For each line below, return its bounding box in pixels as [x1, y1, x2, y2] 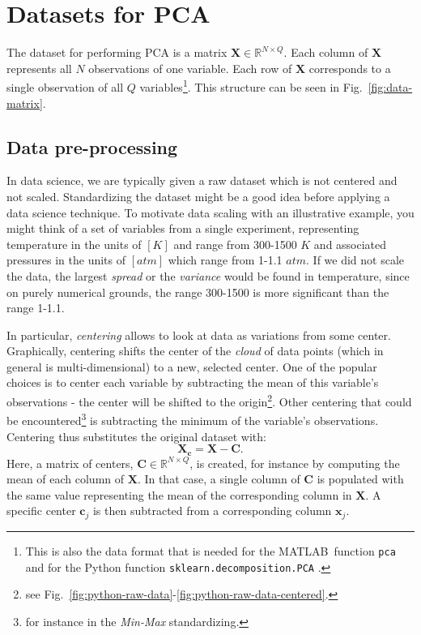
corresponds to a [308, 59, 391, 76]
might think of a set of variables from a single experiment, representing [6, 220, 359, 237]
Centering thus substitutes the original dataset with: [6, 427, 266, 444]
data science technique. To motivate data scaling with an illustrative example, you [6, 204, 415, 221]
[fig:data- [368, 78, 413, 95]
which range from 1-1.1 [168, 251, 283, 268]
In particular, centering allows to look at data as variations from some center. [6, 326, 391, 343]
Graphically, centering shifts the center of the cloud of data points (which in [6, 342, 384, 359]
